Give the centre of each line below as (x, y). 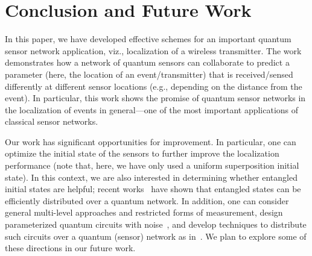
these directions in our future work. (70, 248)
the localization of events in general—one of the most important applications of (152, 109)
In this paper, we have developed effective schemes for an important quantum (148, 39)
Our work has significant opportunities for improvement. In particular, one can (151, 141)
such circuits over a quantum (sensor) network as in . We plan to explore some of (156, 236)
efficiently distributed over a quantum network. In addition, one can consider (147, 200)
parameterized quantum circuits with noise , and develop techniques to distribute (156, 224)
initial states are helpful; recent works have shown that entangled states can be (153, 189)
